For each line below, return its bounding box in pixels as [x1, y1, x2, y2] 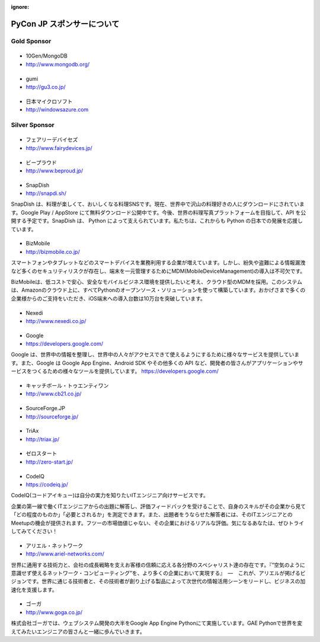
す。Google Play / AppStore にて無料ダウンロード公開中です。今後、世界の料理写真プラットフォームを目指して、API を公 [11, 209, 306, 216]
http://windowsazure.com [25, 106, 89, 113]
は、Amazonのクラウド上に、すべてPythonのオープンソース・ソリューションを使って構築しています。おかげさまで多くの [11, 286, 306, 293]
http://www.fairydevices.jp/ [25, 144, 93, 151]
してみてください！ [11, 528, 58, 535]
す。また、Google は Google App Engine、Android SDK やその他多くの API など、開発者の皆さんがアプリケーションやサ [11, 359, 303, 366]
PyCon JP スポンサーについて [11, 18, 120, 29]
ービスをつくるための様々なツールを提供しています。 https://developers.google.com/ [11, 368, 219, 375]
